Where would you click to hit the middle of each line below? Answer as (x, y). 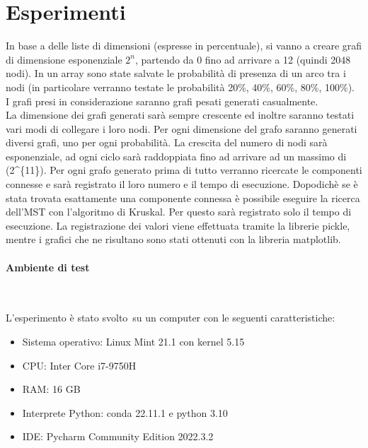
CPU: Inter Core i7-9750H (79, 365)
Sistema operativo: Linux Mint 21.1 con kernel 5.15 (133, 342)
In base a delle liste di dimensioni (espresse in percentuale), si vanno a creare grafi (184, 46)
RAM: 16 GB (51, 389)
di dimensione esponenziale (64, 59)
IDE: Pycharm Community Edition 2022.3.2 (118, 436)
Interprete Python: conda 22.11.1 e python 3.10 (125, 412)
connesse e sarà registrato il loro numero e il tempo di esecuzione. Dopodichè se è (182, 184)
